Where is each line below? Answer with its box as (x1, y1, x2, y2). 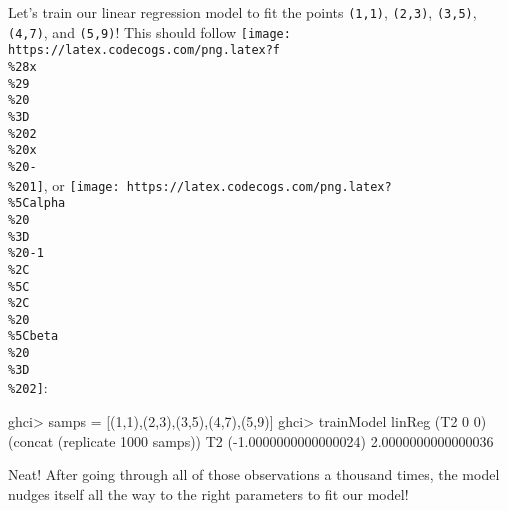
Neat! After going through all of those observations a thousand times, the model (8, 464, 500, 485)
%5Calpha (8, 196, 66, 211)
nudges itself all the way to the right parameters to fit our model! (8, 483, 409, 504)
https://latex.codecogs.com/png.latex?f (8, 43, 281, 58)
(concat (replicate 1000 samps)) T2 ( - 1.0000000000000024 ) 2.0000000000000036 (8, 430, 494, 451)
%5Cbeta (8, 329, 59, 344)
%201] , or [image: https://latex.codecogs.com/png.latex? (8, 174, 392, 195)
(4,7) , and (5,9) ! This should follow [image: (8, 21, 291, 42)
